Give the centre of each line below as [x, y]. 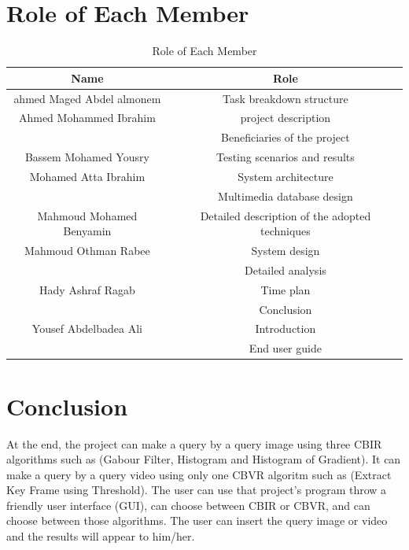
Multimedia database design [286, 196]
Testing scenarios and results [285, 157]
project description [286, 118]
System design [286, 251]
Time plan [286, 289]
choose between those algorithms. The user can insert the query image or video [197, 520]
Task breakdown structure [286, 98]
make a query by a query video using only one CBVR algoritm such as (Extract [199, 474]
